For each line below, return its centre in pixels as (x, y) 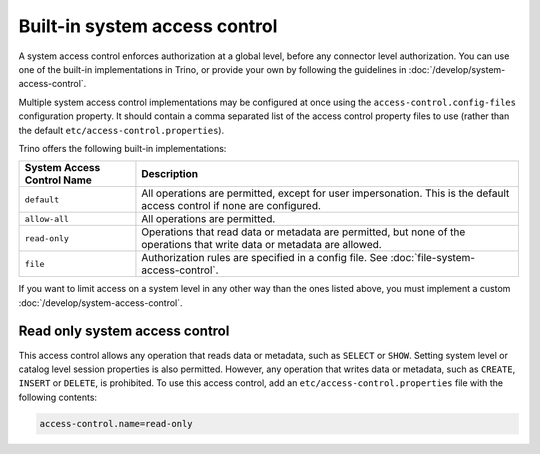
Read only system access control (124, 331)
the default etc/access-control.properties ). (121, 130)
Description (170, 174)
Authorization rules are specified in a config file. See (265, 258)
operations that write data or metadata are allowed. (261, 245)
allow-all (47, 218)
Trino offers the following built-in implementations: (122, 148)
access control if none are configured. (231, 206)
